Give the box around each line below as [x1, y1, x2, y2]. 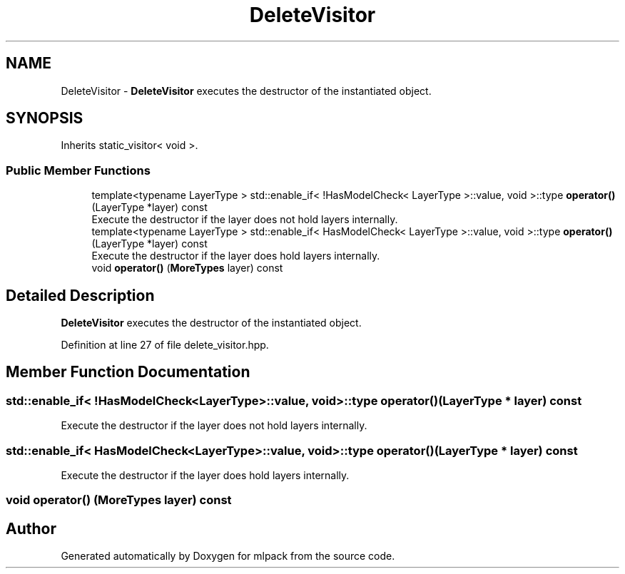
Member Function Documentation [6, 363, 250, 381]
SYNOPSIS [6, 109, 83, 128]
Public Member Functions [6, 163, 151, 178]
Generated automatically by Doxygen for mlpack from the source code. [61, 550, 395, 563]
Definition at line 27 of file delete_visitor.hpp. [61, 339, 269, 352]
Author [6, 519, 56, 538]
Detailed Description [6, 286, 155, 304]
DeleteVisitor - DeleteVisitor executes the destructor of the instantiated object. [61, 84, 432, 97]
